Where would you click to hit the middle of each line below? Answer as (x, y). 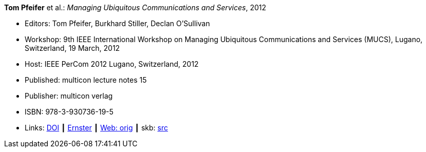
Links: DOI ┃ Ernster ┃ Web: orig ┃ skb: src (96, 128)
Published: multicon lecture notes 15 (86, 80)
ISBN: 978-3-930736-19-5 (69, 112)
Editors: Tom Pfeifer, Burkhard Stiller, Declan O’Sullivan (117, 23)
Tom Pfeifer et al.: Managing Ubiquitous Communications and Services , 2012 (135, 7)
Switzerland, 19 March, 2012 (72, 48)
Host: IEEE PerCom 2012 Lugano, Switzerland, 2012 (112, 64)
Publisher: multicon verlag (69, 96)
